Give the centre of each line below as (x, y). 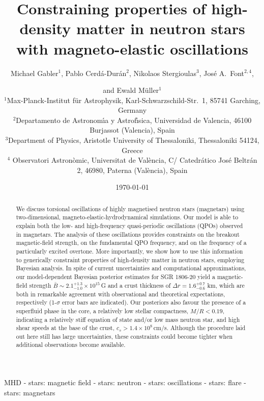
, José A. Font (222, 73)
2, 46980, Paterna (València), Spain (132, 170)
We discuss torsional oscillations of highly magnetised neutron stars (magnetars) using (130, 208)
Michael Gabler (35, 73)
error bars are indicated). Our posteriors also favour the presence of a (154, 302)
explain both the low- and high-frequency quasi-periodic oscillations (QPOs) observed (129, 226)
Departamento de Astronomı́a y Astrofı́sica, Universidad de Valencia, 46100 (134, 120)
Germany (132, 110)
